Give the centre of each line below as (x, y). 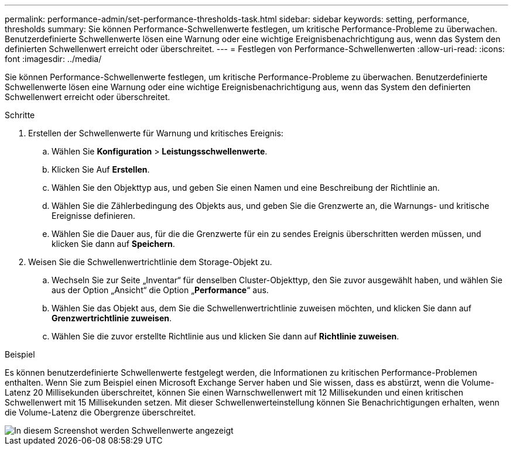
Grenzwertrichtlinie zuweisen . (112, 318)
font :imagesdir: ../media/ (53, 59)
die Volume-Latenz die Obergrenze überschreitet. (100, 412)
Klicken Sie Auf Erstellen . (101, 169)
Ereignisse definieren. (93, 216)
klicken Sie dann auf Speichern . (113, 244)
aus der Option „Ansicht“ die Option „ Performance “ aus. (160, 290)
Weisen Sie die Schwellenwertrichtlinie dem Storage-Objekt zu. (150, 262)
